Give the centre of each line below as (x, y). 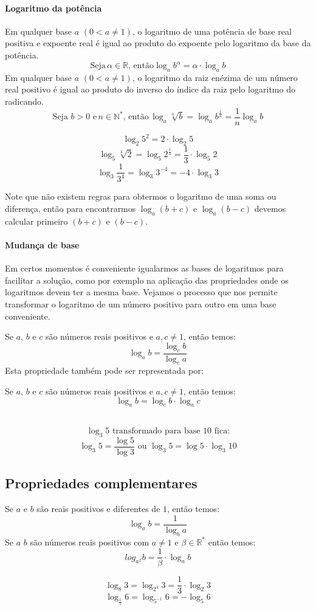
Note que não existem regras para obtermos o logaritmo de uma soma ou (141, 196)
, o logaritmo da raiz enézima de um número (215, 77)
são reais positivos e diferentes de (98, 509)
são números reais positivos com (90, 542)
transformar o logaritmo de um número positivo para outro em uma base (141, 304)
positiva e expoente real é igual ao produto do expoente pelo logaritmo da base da (158, 43)
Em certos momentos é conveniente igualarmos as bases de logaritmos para (144, 268)
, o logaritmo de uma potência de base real (212, 31)
